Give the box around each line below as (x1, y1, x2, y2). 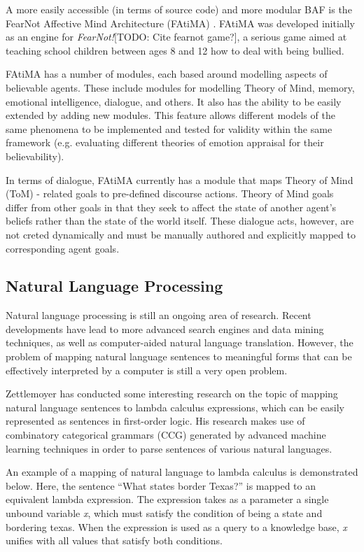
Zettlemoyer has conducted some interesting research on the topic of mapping (6, 386, 338, 401)
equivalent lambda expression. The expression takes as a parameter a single (6, 492, 329, 507)
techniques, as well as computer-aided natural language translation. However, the (6, 335, 353, 350)
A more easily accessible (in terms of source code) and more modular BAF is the (6, 2, 352, 16)
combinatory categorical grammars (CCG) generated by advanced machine (6, 427, 326, 442)
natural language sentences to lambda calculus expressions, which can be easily (6, 399, 344, 414)
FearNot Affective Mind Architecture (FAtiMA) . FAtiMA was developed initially (6, 15, 355, 30)
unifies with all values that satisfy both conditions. (6, 533, 223, 548)
